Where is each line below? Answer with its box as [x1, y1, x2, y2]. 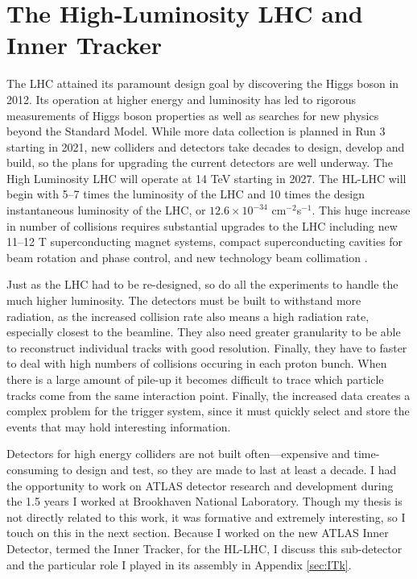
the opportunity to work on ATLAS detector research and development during [6, 477, 394, 494]
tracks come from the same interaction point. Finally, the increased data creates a [6, 386, 411, 403]
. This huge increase [312, 202, 411, 219]
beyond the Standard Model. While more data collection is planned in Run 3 [6, 123, 386, 140]
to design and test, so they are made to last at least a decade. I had [62, 460, 397, 477]
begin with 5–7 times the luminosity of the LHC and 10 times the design [6, 185, 365, 202]
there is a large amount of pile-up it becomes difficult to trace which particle [6, 371, 384, 387]
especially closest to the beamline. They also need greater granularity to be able [6, 323, 401, 340]
